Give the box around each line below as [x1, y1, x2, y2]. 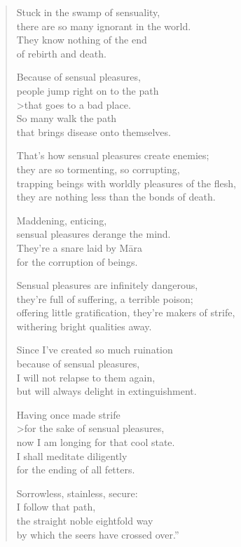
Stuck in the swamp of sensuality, [16, 5, 160, 19]
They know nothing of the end [16, 32, 147, 47]
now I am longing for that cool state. [16, 435, 175, 450]
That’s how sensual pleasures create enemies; [16, 148, 209, 163]
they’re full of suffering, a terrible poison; [16, 291, 193, 306]
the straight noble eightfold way [16, 513, 153, 527]
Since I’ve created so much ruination [16, 342, 173, 357]
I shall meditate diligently [16, 448, 128, 463]
